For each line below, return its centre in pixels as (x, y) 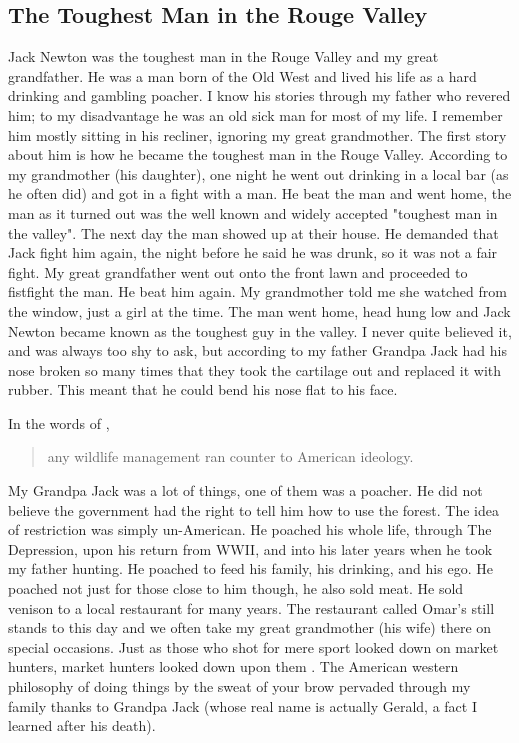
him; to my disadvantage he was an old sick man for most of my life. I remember (255, 114)
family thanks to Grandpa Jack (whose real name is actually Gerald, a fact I (242, 705)
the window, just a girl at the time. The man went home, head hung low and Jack (259, 310)
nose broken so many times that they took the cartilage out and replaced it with (255, 369)
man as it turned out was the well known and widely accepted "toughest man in (253, 212)
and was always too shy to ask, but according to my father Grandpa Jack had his (257, 350)
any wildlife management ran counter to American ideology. (230, 456)
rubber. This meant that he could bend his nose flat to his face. (203, 389)
